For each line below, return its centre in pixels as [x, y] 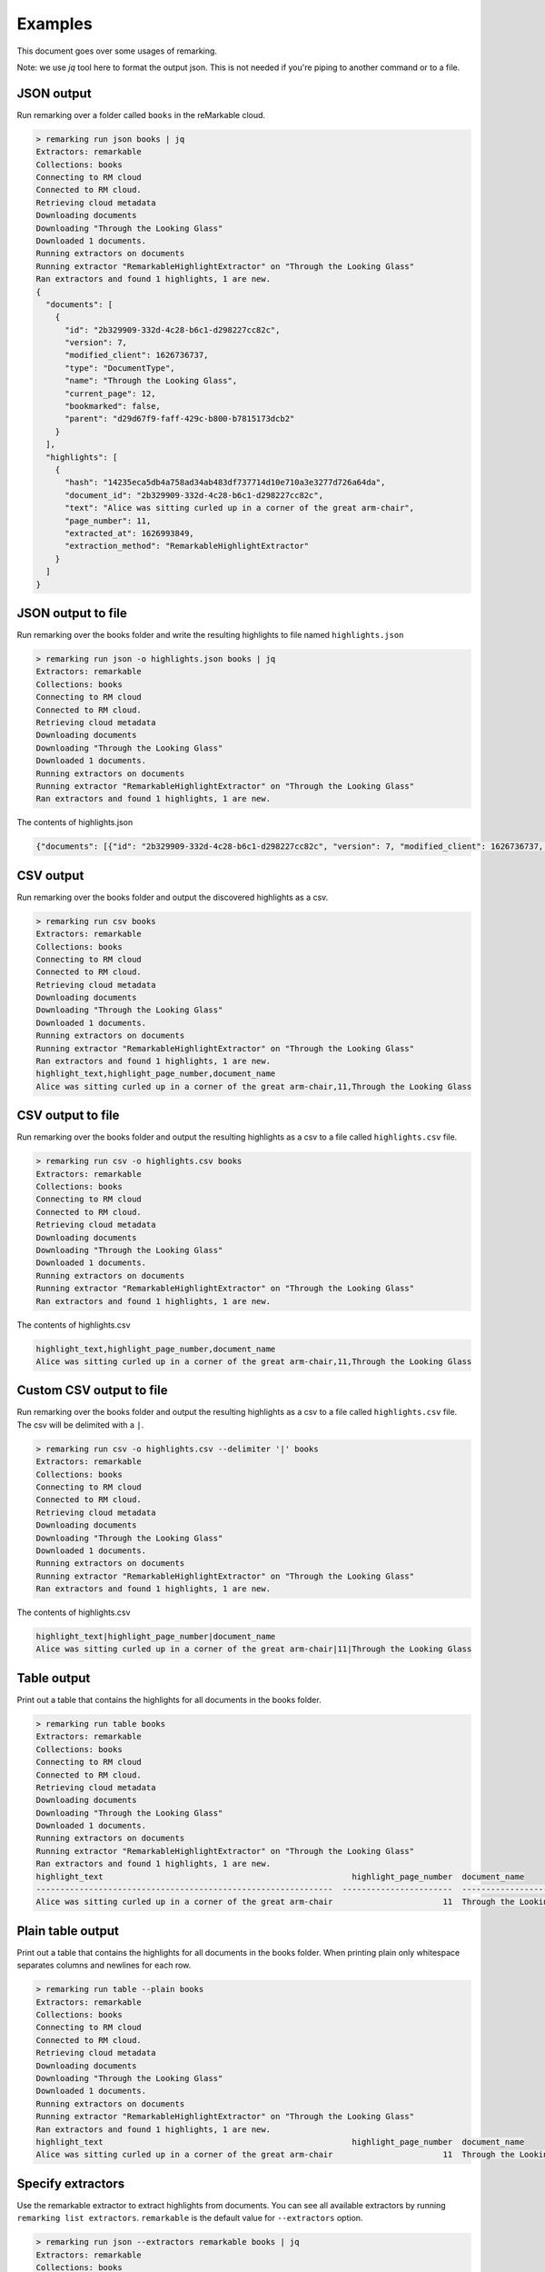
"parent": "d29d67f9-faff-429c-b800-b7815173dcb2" [180, 419]
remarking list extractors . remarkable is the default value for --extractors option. [190, 2218]
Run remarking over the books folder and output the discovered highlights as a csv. [173, 897]
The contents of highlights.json [75, 822]
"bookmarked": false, [113, 406]
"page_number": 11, [108, 521]
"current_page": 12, [110, 394]
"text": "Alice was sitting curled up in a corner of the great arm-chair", [240, 508]
